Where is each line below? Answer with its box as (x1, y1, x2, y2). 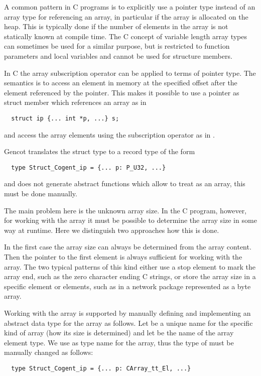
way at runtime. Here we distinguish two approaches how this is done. (4, 224, 219, 235)
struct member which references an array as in (4, 97, 147, 107)
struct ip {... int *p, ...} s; (11, 114, 119, 122)
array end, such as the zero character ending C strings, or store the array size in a (4, 271, 256, 282)
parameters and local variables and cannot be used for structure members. (4, 50, 232, 61)
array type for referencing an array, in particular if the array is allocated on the (4, 11, 248, 22)
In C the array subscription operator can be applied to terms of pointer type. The (4, 67, 256, 78)
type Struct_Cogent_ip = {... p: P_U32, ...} (11, 164, 166, 171)
